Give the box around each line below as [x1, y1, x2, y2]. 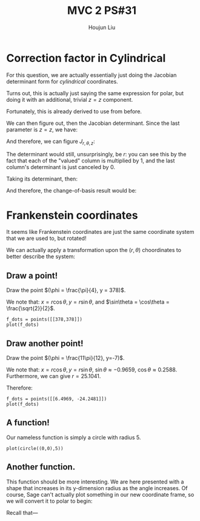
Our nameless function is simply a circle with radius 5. [6, 434, 141, 441]
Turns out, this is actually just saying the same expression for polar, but [6, 89, 184, 97]
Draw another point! [6, 338, 84, 348]
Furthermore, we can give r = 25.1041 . [6, 373, 101, 380]
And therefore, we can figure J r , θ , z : [6, 138, 95, 146]
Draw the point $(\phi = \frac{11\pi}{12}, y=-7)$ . [6, 354, 125, 362]
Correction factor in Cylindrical [6, 51, 166, 65]
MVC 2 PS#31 [67, 4, 137, 18]
